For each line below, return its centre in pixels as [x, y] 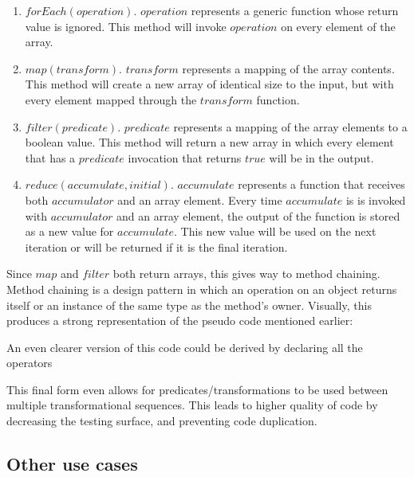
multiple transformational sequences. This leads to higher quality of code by [192, 405]
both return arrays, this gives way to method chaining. [246, 274]
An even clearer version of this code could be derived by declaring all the [185, 347]
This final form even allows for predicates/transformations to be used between [197, 389]
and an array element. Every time [200, 199]
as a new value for [69, 231]
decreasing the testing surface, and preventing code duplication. [162, 421]
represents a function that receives [321, 184]
